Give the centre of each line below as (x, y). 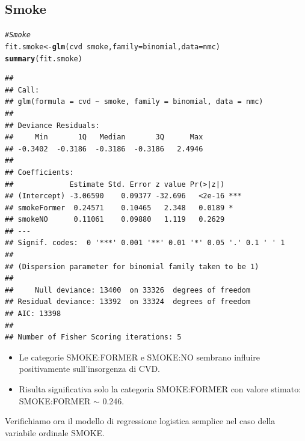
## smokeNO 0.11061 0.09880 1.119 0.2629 (115, 220)
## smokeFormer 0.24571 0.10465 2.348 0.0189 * (119, 208)
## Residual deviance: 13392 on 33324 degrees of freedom (128, 302)
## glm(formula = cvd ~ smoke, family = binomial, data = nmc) (134, 102)
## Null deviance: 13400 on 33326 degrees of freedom (128, 290)
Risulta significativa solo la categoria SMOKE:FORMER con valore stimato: (160, 389)
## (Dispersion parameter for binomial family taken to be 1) (132, 266)
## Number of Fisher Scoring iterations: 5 (93, 337)
